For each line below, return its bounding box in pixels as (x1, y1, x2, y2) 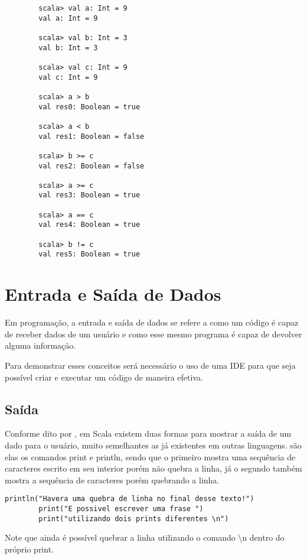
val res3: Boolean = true (38, 191, 141, 200)
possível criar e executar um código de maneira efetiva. (5, 370, 203, 383)
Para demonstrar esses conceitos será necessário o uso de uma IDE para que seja (5, 359, 296, 371)
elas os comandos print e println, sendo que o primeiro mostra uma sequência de (5, 450, 296, 463)
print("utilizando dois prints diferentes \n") (38, 514, 229, 523)
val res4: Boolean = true (38, 220, 141, 229)
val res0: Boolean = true (38, 102, 141, 111)
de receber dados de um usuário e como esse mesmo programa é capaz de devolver (5, 327, 302, 340)
